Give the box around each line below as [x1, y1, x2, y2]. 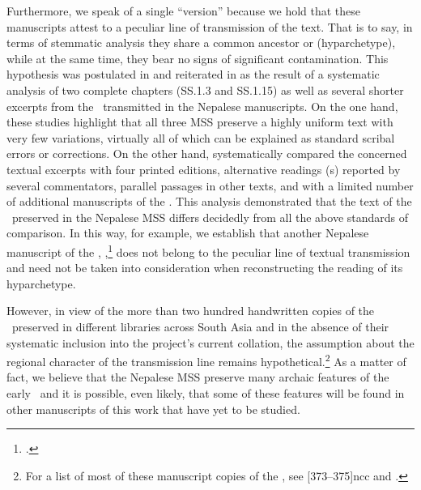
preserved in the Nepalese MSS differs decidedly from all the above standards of [11, 208, 409, 225]
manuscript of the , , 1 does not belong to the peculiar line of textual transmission [6, 241, 410, 260]
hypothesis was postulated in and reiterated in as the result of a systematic [6, 66, 380, 83]
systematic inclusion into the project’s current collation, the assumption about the [6, 334, 415, 351]
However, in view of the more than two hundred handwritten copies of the [6, 302, 375, 319]
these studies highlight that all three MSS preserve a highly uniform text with [6, 113, 393, 130]
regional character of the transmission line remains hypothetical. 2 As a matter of [6, 351, 406, 369]
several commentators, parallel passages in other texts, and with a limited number [6, 177, 414, 194]
